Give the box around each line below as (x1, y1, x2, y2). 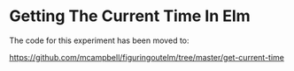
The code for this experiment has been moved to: (9, 35, 190, 46)
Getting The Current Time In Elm (9, 6, 251, 26)
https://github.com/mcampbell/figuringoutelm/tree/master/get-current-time (9, 52, 285, 62)
